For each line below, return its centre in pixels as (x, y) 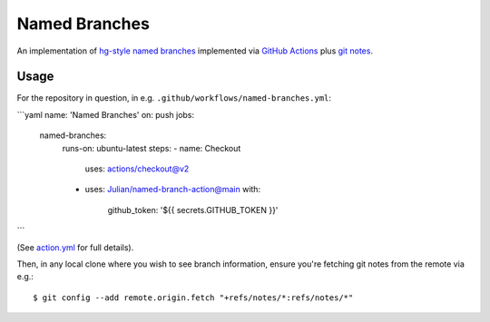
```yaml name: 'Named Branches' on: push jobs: (106, 114)
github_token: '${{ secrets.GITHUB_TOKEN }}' (193, 210)
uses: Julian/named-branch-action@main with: (173, 190)
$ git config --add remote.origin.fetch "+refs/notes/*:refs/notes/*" (193, 298)
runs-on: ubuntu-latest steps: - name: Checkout (152, 148)
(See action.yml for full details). (75, 247)
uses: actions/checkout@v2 (137, 169)
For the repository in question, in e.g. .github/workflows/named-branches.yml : (174, 98)
